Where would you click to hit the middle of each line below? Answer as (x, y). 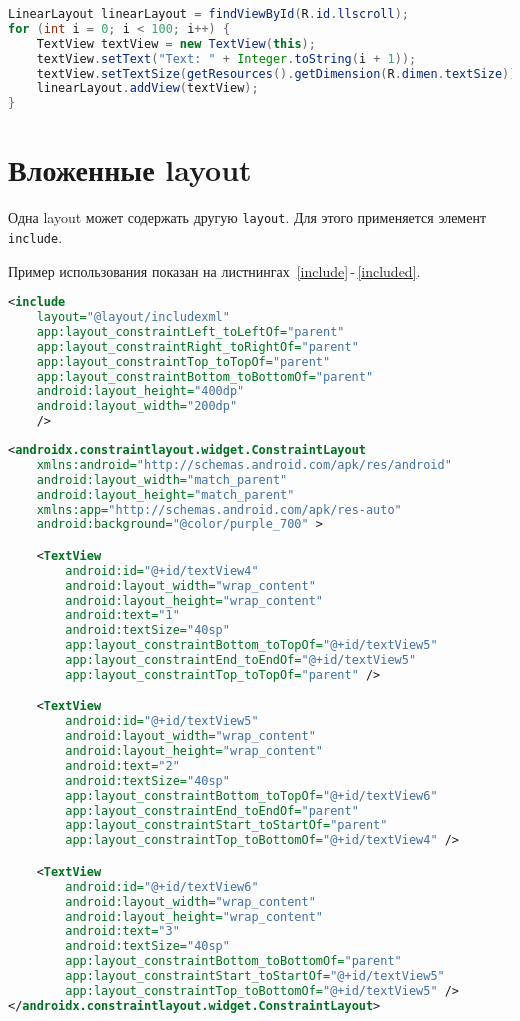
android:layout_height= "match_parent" (165, 494)
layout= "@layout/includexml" (133, 317)
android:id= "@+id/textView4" (162, 570)
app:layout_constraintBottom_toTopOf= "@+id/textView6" (251, 795)
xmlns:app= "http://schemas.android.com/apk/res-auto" (219, 509)
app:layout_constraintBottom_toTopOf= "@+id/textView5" (251, 645)
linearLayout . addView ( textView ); (147, 88)
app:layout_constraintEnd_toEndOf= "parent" (212, 810)
